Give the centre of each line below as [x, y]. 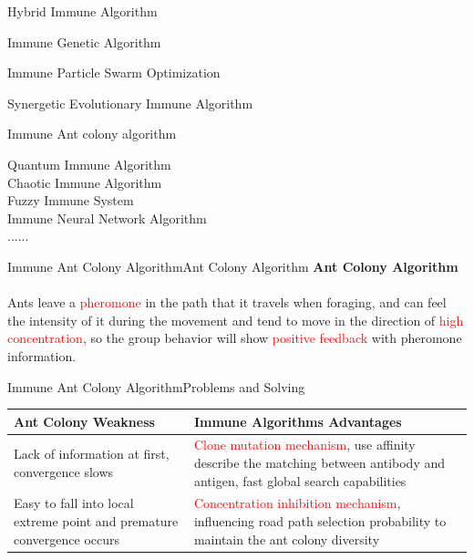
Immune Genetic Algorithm [84, 41]
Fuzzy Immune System [71, 200]
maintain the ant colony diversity [287, 539]
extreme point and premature [96, 521]
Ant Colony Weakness [84, 421]
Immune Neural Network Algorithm [107, 218]
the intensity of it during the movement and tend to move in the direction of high [236, 320]
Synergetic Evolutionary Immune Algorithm [130, 103]
